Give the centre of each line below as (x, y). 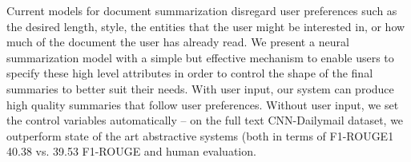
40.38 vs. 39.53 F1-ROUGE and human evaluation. (131, 151)
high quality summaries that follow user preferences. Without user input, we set (203, 104)
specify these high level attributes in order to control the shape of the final (190, 73)
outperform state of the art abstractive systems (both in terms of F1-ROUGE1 (200, 135)
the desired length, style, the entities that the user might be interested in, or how (206, 26)
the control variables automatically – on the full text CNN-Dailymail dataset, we (205, 120)
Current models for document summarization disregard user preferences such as (202, 10)
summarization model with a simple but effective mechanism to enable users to (200, 57)
